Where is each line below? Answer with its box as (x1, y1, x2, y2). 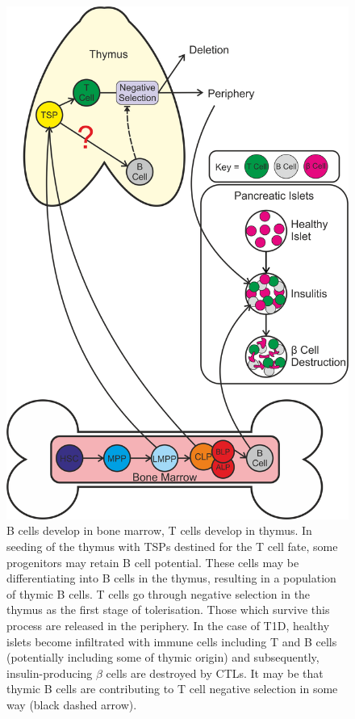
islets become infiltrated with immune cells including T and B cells (6, 633, 337, 650)
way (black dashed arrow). (6, 696, 137, 713)
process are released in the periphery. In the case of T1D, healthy (6, 616, 330, 633)
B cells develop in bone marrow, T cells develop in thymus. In (6, 522, 312, 539)
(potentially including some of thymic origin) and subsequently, (6, 649, 319, 666)
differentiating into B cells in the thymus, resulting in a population (6, 570, 336, 587)
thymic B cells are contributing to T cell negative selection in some (6, 680, 338, 697)
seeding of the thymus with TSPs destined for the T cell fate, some (6, 537, 338, 554)
